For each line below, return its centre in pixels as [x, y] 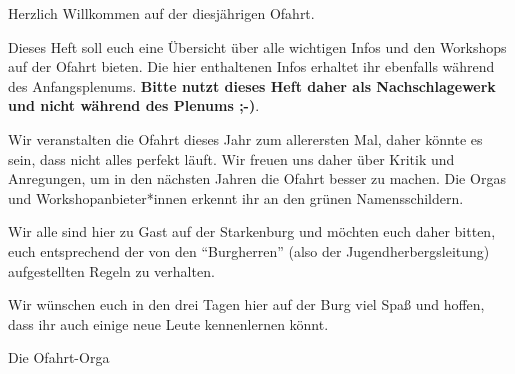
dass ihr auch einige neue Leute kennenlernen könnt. [168, 323]
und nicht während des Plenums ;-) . [134, 105]
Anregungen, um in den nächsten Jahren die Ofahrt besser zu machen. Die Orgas [257, 178]
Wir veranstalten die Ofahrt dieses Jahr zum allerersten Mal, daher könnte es [245, 138]
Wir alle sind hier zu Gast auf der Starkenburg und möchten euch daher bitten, [252, 231]
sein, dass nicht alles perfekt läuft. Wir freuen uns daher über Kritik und [231, 158]
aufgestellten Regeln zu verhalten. [111, 270]
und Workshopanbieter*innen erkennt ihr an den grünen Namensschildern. [236, 197]
